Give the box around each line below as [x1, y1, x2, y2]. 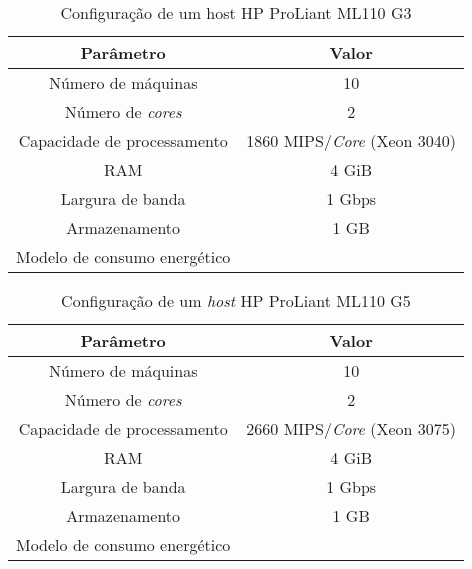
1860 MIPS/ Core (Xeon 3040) [246, 129, 456, 152]
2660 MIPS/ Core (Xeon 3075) [246, 417, 456, 440]
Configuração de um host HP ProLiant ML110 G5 [61, 289, 411, 312]
